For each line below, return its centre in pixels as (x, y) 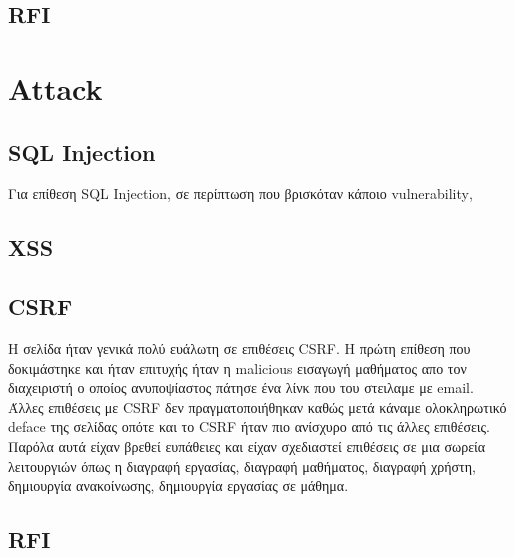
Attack (55, 87)
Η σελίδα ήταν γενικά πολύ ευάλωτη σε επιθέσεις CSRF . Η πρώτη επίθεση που (239, 347)
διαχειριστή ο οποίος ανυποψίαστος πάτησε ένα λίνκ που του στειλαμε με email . (241, 387)
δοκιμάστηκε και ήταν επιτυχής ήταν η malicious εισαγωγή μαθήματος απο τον (237, 367)
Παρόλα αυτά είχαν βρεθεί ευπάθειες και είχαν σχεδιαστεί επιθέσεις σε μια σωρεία (247, 445)
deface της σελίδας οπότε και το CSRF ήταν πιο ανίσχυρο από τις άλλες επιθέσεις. (249, 426)
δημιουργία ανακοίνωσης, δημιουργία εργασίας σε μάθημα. (178, 485)
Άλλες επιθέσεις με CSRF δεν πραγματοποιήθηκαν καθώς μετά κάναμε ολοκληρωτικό (257, 406)
